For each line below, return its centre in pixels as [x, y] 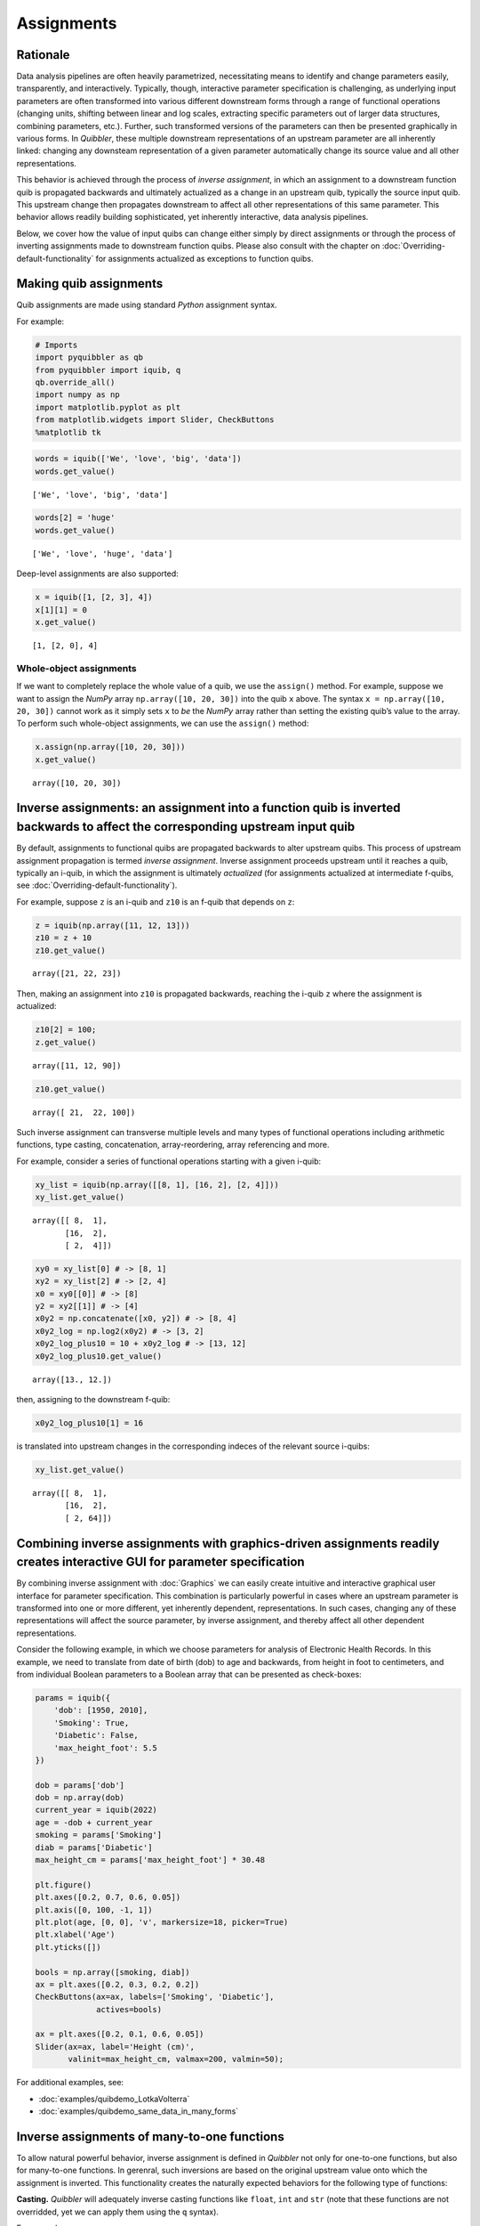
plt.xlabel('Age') [75, 1935]
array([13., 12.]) [72, 1379]
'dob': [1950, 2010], [101, 1710]
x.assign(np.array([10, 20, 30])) [110, 747]
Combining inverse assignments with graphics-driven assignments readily [228, 1544]
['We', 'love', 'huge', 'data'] [103, 553]
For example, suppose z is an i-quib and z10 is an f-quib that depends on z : [156, 902]
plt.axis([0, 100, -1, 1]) [94, 1909]
